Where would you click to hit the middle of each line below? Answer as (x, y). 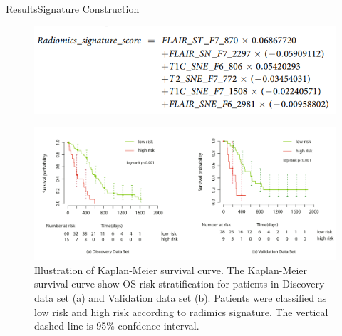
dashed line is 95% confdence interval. (117, 326)
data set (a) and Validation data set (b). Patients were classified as (181, 298)
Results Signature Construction (73, 9)
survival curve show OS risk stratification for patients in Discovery (180, 284)
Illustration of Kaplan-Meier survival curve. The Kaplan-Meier (171, 269)
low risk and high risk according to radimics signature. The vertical (181, 311)
